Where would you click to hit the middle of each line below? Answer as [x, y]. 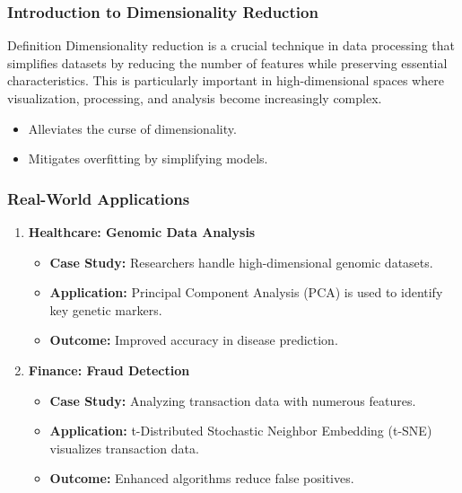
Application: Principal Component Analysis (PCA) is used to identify [246, 292]
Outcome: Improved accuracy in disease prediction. [194, 340]
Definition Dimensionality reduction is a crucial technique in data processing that [231, 45]
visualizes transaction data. [124, 448]
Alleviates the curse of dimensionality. [132, 128]
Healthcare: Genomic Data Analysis [142, 232]
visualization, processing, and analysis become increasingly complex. [195, 98]
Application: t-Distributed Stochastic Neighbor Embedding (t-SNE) [241, 431]
